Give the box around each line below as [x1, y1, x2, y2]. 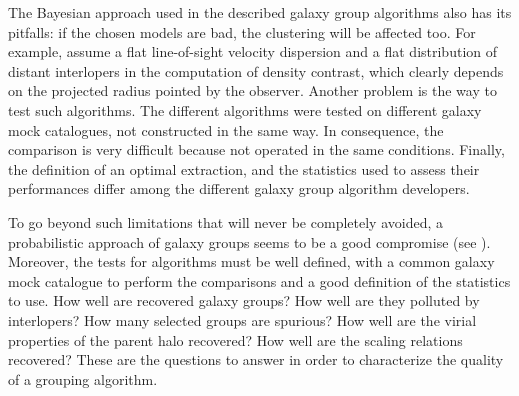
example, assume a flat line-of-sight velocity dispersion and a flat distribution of [8, 41, 498, 62]
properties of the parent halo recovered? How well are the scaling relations [8, 329, 463, 350]
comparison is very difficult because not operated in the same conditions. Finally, [8, 139, 505, 160]
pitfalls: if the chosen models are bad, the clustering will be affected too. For [8, 21, 476, 42]
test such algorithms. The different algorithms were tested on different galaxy [8, 99, 482, 120]
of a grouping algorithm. [8, 368, 158, 389]
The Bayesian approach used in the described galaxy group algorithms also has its [8, 2, 512, 22]
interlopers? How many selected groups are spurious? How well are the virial [8, 309, 477, 330]
